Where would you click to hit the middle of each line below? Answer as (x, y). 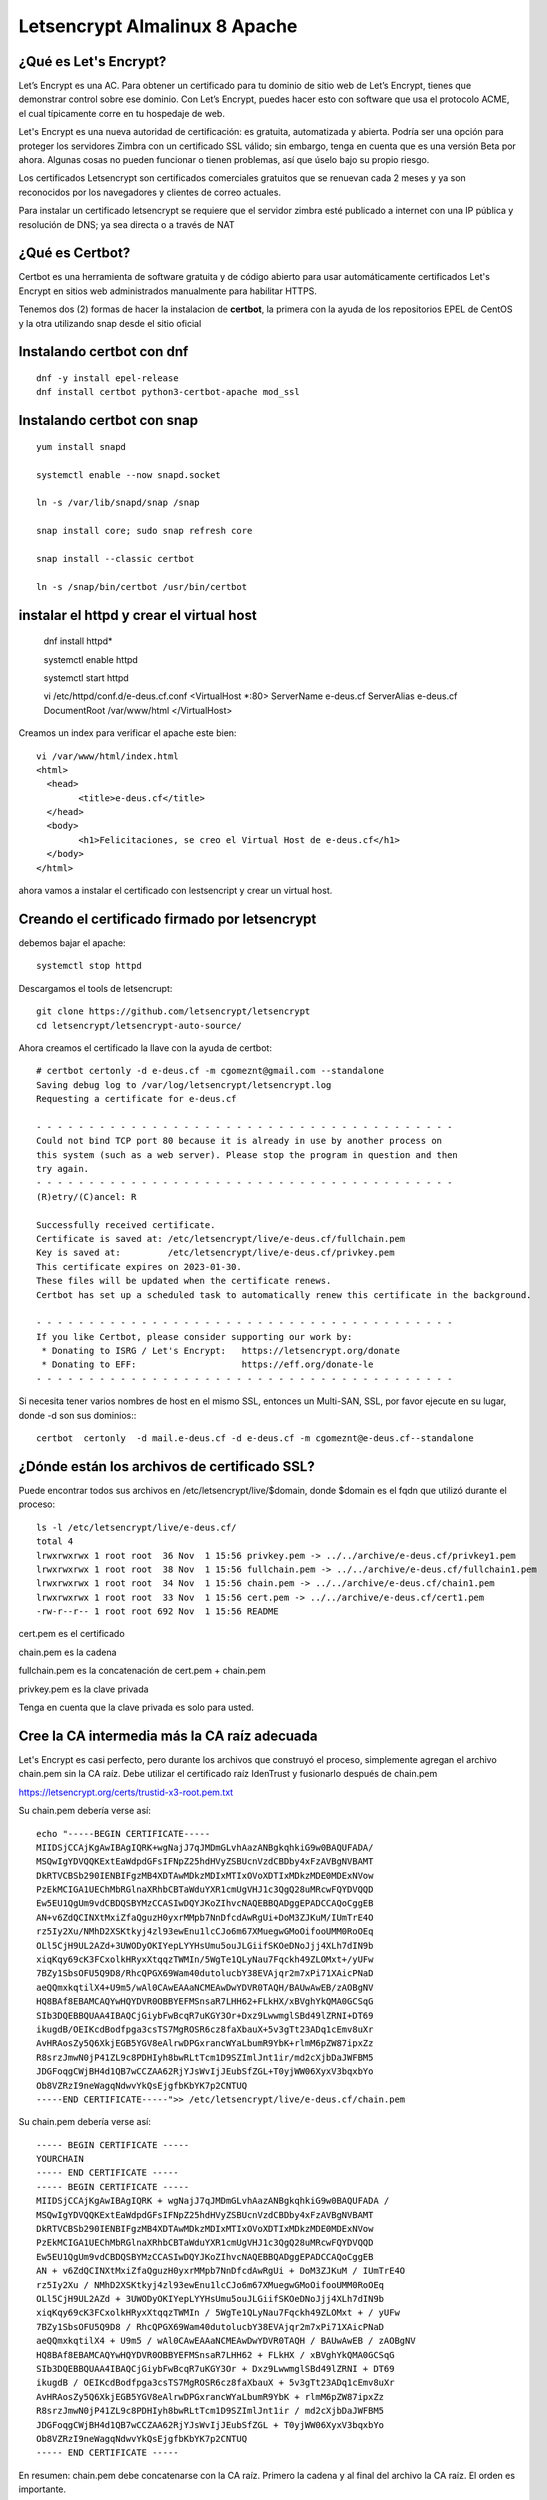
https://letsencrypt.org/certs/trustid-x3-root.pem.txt (126, 1792)
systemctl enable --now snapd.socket (129, 474)
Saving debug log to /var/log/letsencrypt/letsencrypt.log (184, 1084)
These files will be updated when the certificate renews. (184, 1281)
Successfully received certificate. (126, 1224)
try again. (63, 1169)
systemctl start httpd (86, 677)
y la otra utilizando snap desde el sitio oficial (110, 323)
